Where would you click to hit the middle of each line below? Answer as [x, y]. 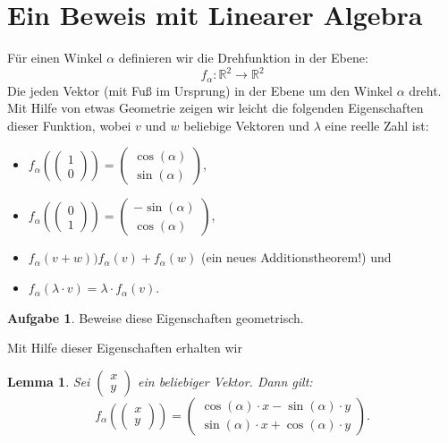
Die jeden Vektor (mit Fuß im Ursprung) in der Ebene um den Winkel [200, 90]
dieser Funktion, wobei [69, 125]
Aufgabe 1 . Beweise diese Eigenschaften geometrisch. [156, 317]
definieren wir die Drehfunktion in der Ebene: [243, 58]
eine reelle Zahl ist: [377, 125]
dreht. [425, 90]
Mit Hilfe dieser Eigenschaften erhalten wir [125, 348]
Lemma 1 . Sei [49, 381]
